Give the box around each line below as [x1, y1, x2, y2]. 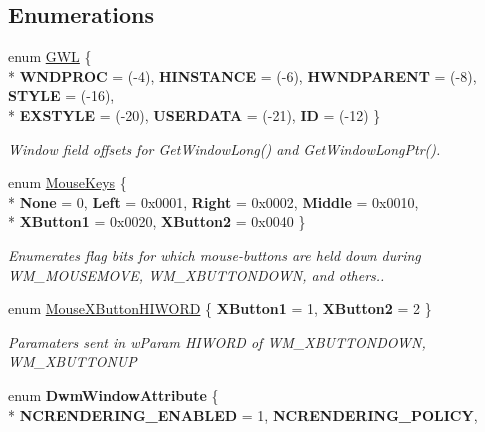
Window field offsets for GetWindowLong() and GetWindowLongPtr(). [8, 138, 441, 159]
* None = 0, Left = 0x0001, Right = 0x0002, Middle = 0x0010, [8, 191, 419, 212]
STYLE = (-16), [8, 85, 115, 106]
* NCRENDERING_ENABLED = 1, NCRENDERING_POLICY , [8, 404, 478, 425]
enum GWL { [8, 46, 92, 67]
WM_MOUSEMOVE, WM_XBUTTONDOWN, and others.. [8, 264, 385, 285]
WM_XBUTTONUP [8, 351, 137, 372]
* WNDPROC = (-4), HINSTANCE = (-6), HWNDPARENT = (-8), [8, 65, 477, 86]
